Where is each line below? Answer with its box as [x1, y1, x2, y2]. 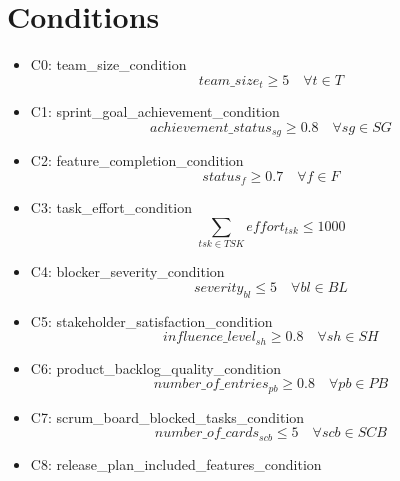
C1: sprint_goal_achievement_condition [30, 101, 280, 122]
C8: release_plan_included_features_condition [30, 453, 322, 474]
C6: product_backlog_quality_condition [30, 357, 281, 378]
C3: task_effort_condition [30, 197, 192, 218]
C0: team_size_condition [30, 54, 187, 75]
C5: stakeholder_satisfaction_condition [30, 310, 273, 331]
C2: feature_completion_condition [30, 150, 244, 171]
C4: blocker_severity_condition [30, 261, 225, 282]
